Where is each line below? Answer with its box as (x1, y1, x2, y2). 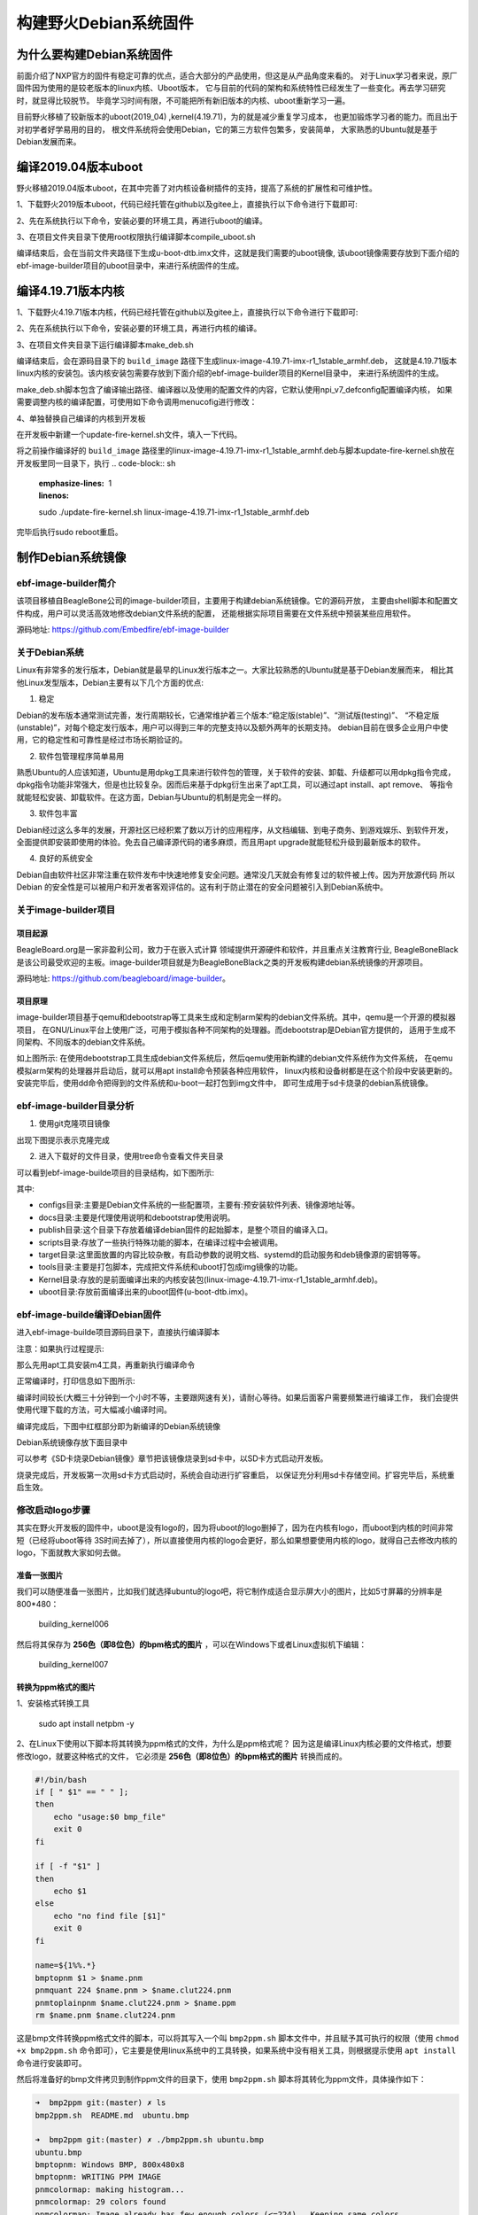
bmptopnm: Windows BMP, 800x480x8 (35, 2160, 185, 2170)
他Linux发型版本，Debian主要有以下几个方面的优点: (16, 677, 204, 688)
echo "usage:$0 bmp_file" (53, 1812, 166, 1822)
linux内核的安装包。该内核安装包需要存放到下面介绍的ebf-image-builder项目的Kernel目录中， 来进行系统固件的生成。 (16, 368, 444, 378)
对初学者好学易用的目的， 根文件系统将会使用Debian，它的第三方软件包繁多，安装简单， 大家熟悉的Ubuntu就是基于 (16, 124, 438, 135)
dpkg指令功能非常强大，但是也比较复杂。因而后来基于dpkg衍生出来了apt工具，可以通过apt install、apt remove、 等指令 (16, 780, 453, 790)
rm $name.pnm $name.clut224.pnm (35, 2009, 176, 2020)
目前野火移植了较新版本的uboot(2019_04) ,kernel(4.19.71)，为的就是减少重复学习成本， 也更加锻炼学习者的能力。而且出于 (16, 112, 458, 122)
